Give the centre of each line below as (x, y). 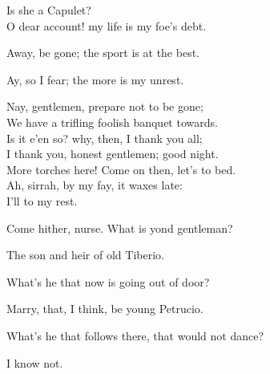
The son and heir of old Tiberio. (85, 255)
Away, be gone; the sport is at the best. (103, 53)
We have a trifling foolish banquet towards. (112, 122)
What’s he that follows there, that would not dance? (135, 335)
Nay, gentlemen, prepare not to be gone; (105, 106)
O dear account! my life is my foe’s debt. (107, 25)
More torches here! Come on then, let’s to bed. (121, 169)
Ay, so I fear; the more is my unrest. (95, 79)
